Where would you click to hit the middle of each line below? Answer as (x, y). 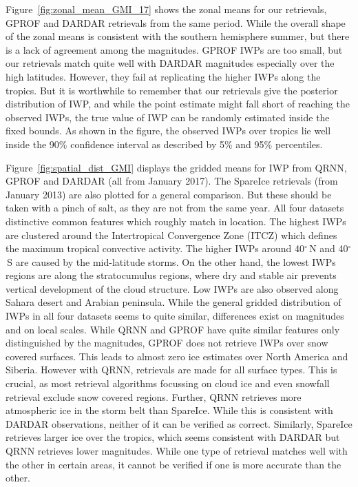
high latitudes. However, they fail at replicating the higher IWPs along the (163, 76)
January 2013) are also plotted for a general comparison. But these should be (169, 194)
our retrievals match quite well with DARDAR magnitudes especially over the (170, 63)
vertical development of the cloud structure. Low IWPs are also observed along (172, 288)
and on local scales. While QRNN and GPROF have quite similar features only (173, 329)
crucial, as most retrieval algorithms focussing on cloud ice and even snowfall (168, 383)
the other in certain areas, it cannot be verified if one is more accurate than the (173, 464)
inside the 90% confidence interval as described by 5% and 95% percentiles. (164, 144)
